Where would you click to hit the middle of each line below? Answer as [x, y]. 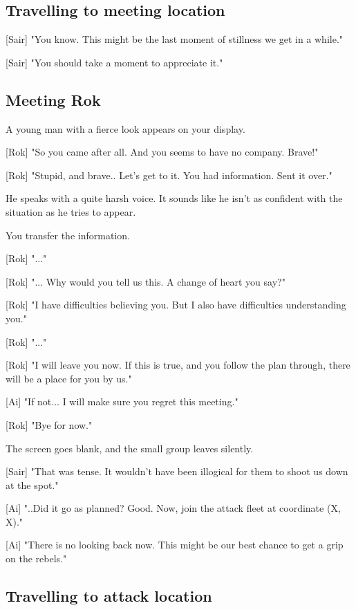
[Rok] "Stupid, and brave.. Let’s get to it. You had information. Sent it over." [169, 175]
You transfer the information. [68, 235]
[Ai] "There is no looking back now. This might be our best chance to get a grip [175, 545]
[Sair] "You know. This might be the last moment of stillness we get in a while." [175, 39]
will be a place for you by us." [69, 378]
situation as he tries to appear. [71, 211]
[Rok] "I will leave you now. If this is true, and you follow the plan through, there [178, 365]
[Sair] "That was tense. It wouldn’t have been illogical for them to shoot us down [177, 471]
